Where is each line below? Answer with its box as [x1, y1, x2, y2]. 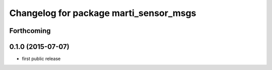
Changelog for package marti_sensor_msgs [9, 7, 196, 18]
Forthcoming [9, 26, 51, 35]
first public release [22, 55, 61, 62]
